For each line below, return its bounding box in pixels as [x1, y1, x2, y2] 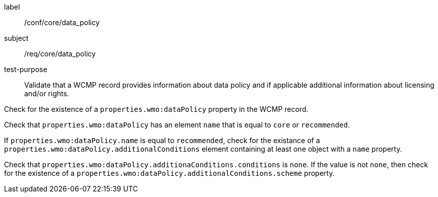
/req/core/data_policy [24, 49, 96, 58]
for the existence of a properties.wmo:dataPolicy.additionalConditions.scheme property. [4, 169, 335, 177]
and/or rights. [24, 89, 69, 98]
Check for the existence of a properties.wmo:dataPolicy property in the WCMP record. [4, 105, 309, 113]
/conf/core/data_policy [24, 18, 100, 27]
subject [4, 34, 29, 42]
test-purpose [4, 65, 47, 74]
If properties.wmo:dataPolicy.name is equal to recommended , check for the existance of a [4, 136, 320, 145]
